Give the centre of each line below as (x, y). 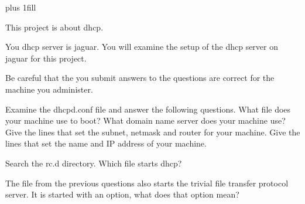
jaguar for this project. (46, 58)
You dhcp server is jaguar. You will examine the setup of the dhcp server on (142, 47)
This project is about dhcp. (54, 27)
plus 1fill (21, 7)
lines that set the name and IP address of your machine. (106, 143)
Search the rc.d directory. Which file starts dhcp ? (94, 163)
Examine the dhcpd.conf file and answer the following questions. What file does (148, 109)
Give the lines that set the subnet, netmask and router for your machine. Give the (153, 132)
